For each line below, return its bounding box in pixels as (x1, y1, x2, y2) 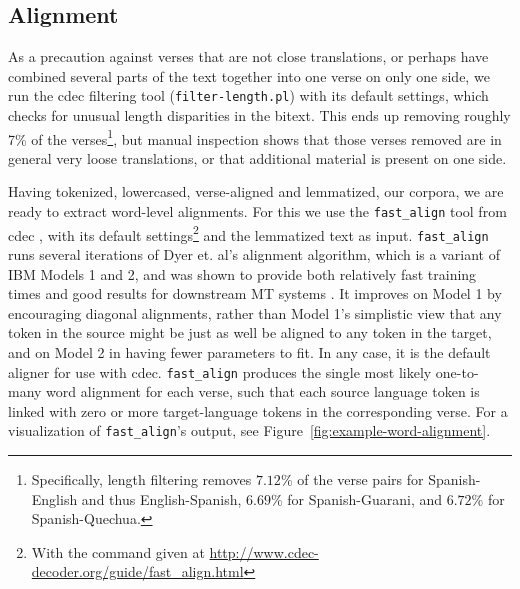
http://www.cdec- (209, 541, 319, 562)
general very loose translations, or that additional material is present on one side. (8, 147, 507, 168)
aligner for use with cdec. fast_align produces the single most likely (8, 361, 432, 382)
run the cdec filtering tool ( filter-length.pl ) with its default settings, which (8, 85, 489, 106)
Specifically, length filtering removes (31, 469, 252, 490)
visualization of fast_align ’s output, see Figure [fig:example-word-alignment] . (8, 420, 491, 441)
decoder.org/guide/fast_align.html (31, 561, 244, 582)
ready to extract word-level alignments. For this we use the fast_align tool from (8, 201, 507, 222)
